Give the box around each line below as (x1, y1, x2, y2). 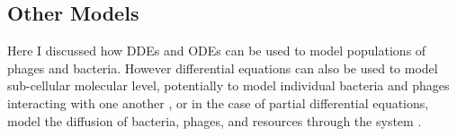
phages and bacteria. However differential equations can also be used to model (7, 58, 438, 77)
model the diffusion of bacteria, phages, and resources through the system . (7, 111, 422, 130)
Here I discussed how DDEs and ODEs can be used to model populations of (7, 41, 426, 60)
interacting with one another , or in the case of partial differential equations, (7, 93, 429, 112)
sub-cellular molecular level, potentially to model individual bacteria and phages (7, 76, 450, 95)
